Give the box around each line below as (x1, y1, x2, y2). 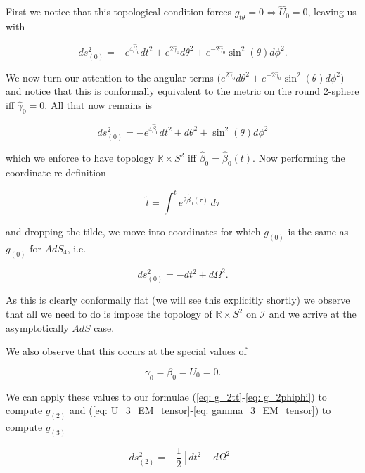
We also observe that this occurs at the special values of (6, 344, 247, 358)
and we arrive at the (269, 306, 357, 321)
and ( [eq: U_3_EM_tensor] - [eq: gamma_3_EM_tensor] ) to (69, 403, 331, 417)
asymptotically (6, 320, 69, 335)
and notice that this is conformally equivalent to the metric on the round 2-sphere (6, 84, 359, 98)
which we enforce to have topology (6, 150, 154, 165)
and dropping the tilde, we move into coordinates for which (6, 224, 261, 239)
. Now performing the (252, 150, 345, 165)
